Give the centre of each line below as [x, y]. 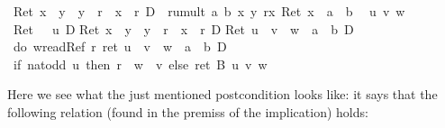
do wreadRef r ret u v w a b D [120, 46]
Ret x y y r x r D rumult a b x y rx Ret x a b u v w [209, 11]
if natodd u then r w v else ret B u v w [140, 64]
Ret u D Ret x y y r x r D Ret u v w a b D [183, 28]
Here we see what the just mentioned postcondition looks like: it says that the [222, 94]
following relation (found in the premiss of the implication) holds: [188, 111]
